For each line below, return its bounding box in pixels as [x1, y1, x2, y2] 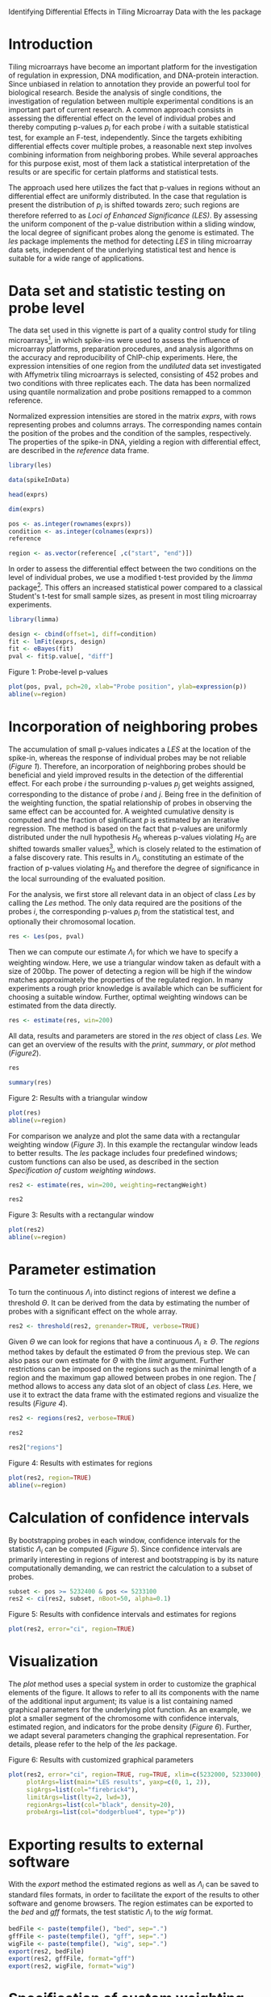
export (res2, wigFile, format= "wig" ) [8, 1962, 135, 1970]
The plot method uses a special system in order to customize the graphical [8, 1679, 256, 1689]
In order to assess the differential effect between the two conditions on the [8, 564, 256, 573]
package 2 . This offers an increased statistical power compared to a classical [8, 582, 263, 592]
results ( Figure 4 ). [8, 1398, 69, 1408]
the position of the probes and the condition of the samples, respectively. [8, 429, 252, 438]
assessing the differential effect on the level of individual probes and [8, 113, 236, 123]
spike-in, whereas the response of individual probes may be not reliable [8, 752, 247, 763]
